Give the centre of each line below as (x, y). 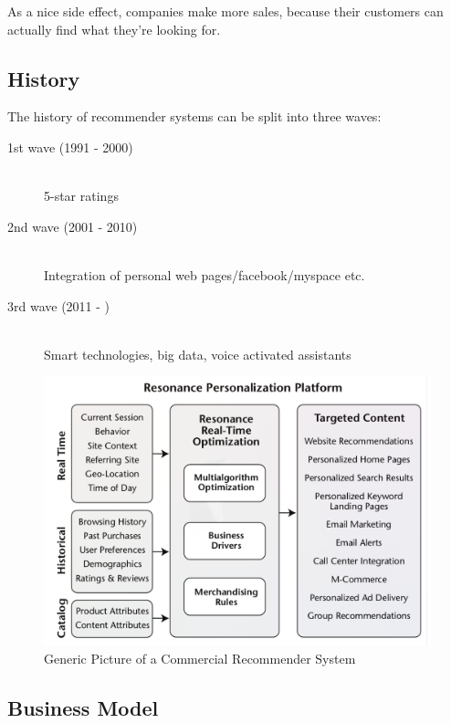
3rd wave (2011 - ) (59, 305)
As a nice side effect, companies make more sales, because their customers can (225, 11)
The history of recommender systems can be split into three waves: (194, 116)
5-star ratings (81, 196)
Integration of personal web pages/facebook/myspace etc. (205, 274)
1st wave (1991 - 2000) (70, 147)
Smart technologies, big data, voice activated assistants (198, 354)
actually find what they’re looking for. (114, 29)
